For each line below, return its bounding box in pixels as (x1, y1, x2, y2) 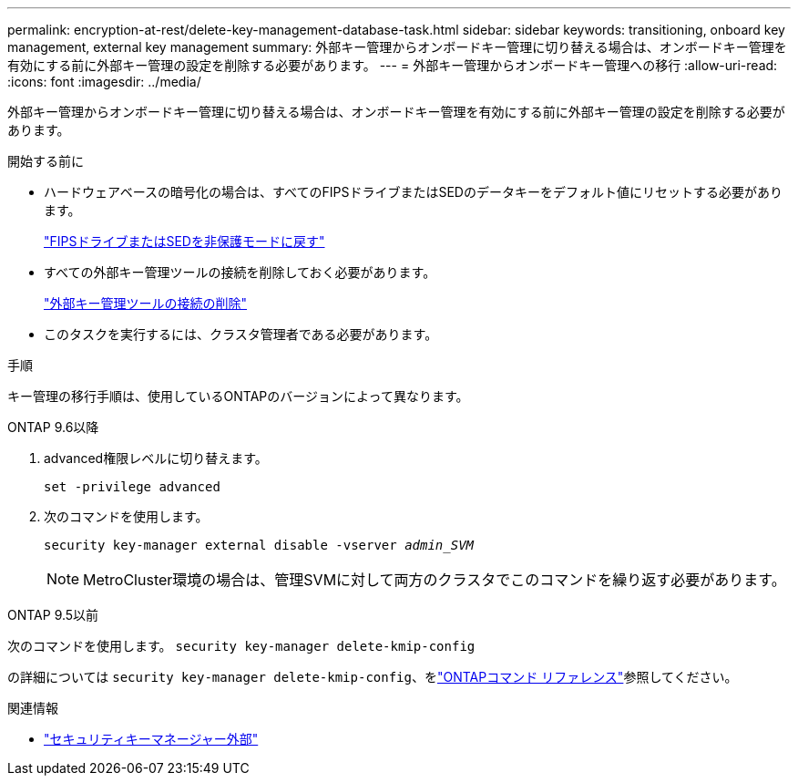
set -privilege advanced (44, 479, 220, 494)
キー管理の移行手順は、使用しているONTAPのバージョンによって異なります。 (7, 388, 469, 404)
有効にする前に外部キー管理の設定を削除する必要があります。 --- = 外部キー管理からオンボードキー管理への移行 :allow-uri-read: (7, 57, 778, 73)
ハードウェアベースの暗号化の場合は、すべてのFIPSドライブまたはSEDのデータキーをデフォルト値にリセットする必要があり (44, 184, 783, 200)
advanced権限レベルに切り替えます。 (44, 450, 268, 466)
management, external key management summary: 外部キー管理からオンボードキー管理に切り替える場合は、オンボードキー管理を (7, 39, 787, 55)
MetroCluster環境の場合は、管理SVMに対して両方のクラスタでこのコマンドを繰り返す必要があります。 (83, 571, 786, 589)
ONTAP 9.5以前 (7, 607, 99, 623)
